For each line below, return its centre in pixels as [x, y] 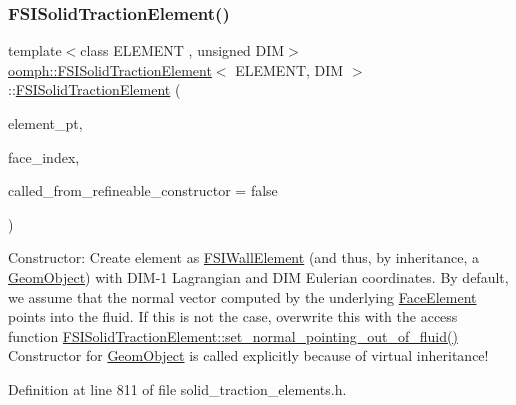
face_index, [44, 156]
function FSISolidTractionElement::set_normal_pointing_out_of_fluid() [233, 335]
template [35, 50]
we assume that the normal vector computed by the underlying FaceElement [242, 296]
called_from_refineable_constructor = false [143, 190]
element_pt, [45, 123]
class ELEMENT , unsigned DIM [182, 50]
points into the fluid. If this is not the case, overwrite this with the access [233, 316]
